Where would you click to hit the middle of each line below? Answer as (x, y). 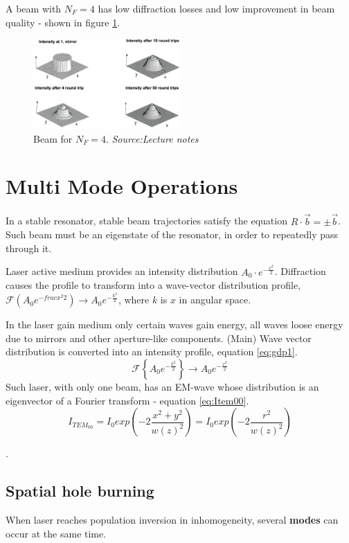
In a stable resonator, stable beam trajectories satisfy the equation (146, 221)
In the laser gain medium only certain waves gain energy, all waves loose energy (174, 324)
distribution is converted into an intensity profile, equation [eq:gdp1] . (152, 351)
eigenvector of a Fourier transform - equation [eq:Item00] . (127, 400)
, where (134, 300)
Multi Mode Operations (122, 186)
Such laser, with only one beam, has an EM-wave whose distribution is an (162, 386)
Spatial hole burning (80, 491)
